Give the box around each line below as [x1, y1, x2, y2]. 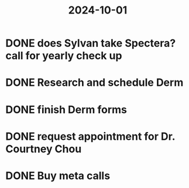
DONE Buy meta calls [5, 169, 111, 182]
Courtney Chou [5, 142, 82, 156]
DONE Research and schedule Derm [5, 76, 184, 89]
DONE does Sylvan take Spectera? [5, 36, 176, 50]
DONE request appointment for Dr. [5, 130, 176, 143]
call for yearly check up [5, 49, 122, 62]
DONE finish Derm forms [5, 103, 127, 116]
